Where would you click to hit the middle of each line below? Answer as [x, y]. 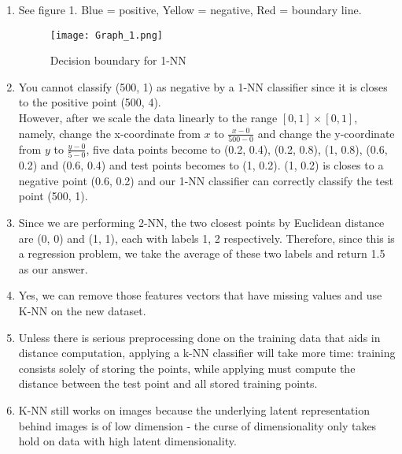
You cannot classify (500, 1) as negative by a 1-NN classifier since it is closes [203, 86]
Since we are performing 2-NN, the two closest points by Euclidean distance [201, 223]
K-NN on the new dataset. [82, 311]
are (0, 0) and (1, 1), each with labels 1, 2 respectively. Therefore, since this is [207, 238]
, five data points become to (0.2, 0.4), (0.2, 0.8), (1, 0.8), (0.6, [237, 149]
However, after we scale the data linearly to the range [148, 118]
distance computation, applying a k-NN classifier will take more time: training [207, 353]
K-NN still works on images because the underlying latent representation [194, 409]
